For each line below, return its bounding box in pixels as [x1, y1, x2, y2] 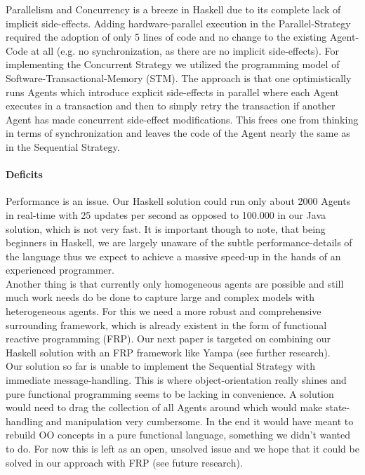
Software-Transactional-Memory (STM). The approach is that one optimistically [6, 70, 352, 85]
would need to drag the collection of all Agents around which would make [6, 400, 323, 415]
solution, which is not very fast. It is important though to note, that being [6, 221, 326, 236]
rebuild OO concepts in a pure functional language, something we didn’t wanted [6, 427, 351, 442]
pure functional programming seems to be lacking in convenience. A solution [6, 386, 334, 401]
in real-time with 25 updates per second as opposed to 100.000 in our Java [6, 207, 326, 222]
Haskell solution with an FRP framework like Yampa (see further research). [6, 344, 331, 359]
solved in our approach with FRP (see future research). [6, 455, 243, 469]
